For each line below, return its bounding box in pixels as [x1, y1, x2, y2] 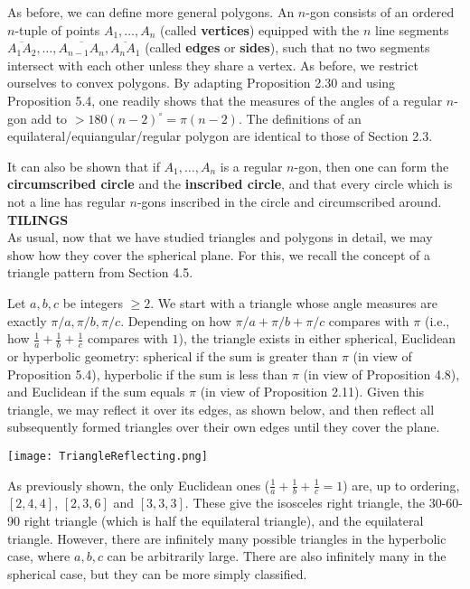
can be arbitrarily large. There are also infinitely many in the [107, 547, 446, 566]
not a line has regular [7, 192, 126, 210]
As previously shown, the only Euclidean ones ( [7, 475, 270, 494]
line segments [374, 20, 449, 39]
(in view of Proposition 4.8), [303, 364, 460, 383]
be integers [62, 293, 123, 312]
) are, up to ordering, [343, 475, 460, 494]
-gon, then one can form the [294, 156, 449, 175]
